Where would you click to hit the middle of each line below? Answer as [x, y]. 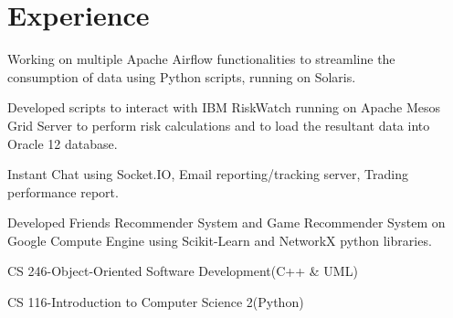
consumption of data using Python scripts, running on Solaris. [182, 76]
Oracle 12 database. [63, 143]
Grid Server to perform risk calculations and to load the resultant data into [219, 125]
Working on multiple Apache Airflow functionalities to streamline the [201, 59]
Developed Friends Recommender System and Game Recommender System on [226, 223]
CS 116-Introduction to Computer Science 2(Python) [156, 302]
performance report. [63, 191]
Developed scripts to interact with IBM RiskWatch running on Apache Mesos [224, 107]
